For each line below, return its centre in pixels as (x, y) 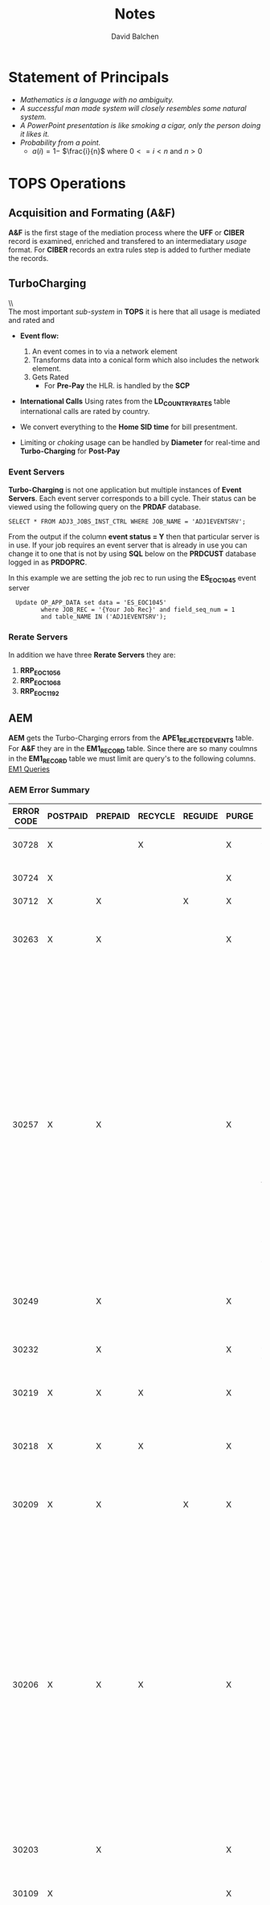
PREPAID (113, 816)
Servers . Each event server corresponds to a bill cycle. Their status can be (133, 498)
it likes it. (35, 134)
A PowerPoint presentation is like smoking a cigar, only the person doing (140, 125)
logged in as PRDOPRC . (48, 562)
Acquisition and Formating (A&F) (92, 213)
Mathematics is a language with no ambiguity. (97, 99)
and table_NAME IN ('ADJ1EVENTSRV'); (104, 617)
